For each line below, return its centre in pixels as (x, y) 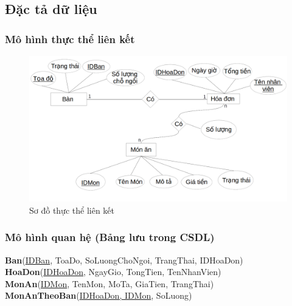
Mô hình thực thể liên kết (70, 39)
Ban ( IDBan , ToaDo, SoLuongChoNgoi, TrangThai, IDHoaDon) (124, 260)
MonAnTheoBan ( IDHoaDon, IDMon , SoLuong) (99, 295)
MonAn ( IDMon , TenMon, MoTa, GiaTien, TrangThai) (109, 283)
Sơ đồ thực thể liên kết (72, 210)
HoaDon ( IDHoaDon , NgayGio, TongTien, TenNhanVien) (113, 272)
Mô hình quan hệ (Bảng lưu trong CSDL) (110, 237)
